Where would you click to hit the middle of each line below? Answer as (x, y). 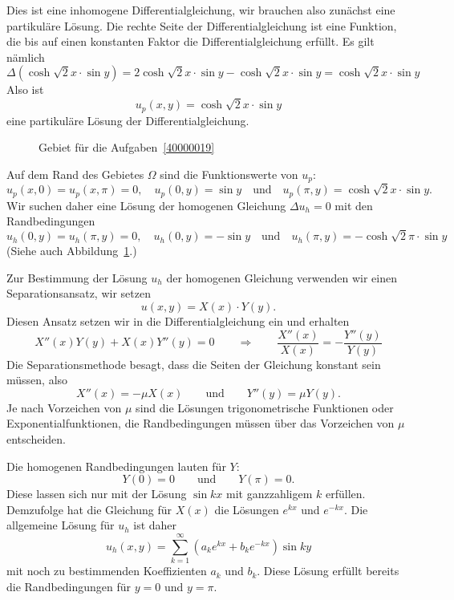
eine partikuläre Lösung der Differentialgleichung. (128, 120)
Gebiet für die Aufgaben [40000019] (127, 147)
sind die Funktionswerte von (229, 174)
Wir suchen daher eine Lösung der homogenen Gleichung (146, 205)
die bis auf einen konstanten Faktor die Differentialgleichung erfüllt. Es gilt (191, 41)
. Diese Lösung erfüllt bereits (328, 571)
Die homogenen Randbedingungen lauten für (116, 466)
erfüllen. (345, 494)
